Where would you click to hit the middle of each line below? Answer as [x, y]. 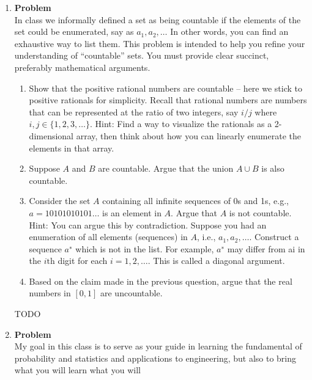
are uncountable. [131, 293]
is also [273, 168]
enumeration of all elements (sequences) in [108, 237]
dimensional [51, 135]
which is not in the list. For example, [145, 248]
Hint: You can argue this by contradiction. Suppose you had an [148, 225]
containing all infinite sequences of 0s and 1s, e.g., [195, 201]
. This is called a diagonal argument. [216, 261]
